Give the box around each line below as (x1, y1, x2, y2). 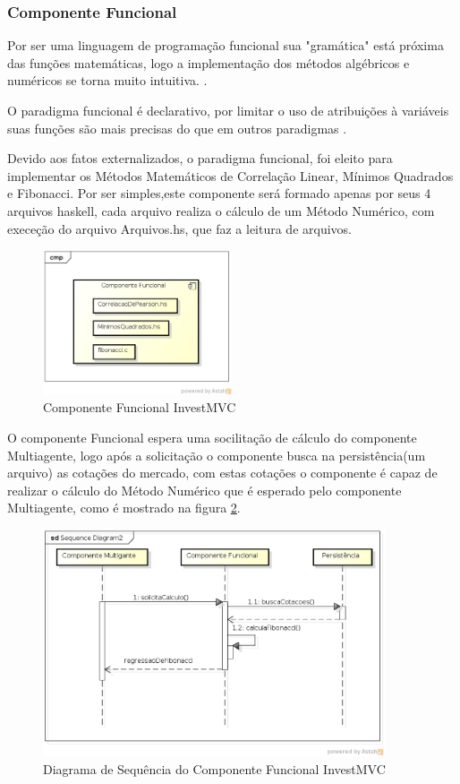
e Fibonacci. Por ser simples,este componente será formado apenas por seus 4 (7, 184, 431, 202)
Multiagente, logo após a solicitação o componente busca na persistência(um (7, 445, 426, 464)
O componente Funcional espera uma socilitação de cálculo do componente (7, 428, 417, 447)
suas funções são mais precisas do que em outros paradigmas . (7, 118, 347, 137)
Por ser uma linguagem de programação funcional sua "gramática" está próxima (7, 36, 444, 55)
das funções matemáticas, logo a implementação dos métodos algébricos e (7, 53, 410, 72)
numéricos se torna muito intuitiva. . (7, 71, 208, 90)
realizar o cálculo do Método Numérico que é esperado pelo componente (7, 480, 402, 499)
